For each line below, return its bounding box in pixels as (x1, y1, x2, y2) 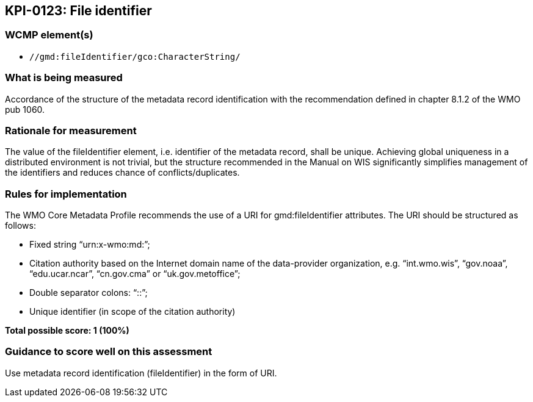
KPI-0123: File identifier (5, 3, 152, 18)
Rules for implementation (5, 187, 127, 200)
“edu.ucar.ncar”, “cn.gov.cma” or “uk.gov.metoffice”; (29, 268, 241, 279)
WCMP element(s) (5, 29, 93, 41)
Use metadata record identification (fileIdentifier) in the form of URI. (5, 367, 277, 378)
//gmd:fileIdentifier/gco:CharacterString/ (29, 51, 241, 62)
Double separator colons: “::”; (29, 287, 148, 298)
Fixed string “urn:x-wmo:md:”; (29, 239, 150, 250)
